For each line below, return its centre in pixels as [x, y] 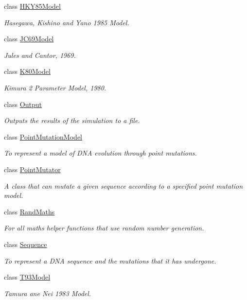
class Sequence [26, 244]
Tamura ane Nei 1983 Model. [48, 293]
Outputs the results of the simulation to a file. [72, 120]
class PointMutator [32, 169]
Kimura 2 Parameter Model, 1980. [55, 87]
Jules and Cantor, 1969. [40, 55]
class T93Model [27, 277]
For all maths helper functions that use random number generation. [104, 228]
